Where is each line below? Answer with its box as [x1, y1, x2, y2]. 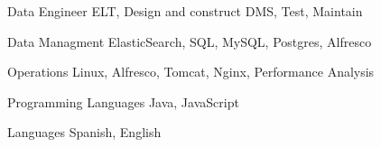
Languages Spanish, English [7, 123, 162, 142]
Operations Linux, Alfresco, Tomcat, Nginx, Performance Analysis [7, 62, 375, 81]
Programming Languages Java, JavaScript [7, 92, 239, 111]
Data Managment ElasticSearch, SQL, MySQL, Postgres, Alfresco [7, 32, 372, 51]
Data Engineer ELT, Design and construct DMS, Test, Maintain [7, 2, 363, 20]
